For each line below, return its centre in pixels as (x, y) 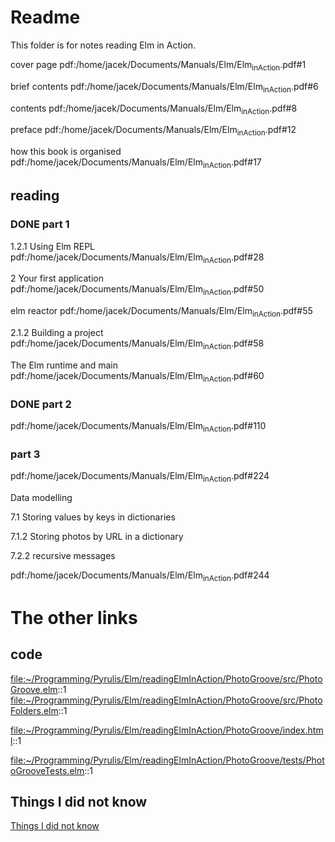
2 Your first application (57, 278)
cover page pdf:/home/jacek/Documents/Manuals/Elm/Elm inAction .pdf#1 (158, 65)
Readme (45, 17)
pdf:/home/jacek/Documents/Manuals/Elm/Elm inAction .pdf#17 (136, 163)
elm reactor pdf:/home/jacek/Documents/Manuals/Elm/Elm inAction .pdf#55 (161, 312)
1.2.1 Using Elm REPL (53, 246)
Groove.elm (34, 689)
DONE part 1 (40, 224)
